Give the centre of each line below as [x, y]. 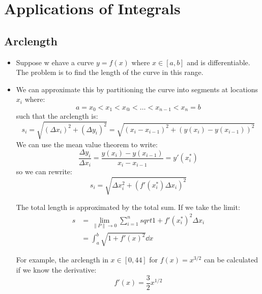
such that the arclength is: [57, 116]
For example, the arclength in [62, 260]
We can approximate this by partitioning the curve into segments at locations [137, 89]
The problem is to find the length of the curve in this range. [110, 72]
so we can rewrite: [44, 171]
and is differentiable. [219, 62]
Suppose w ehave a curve [55, 62]
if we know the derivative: [56, 270]
